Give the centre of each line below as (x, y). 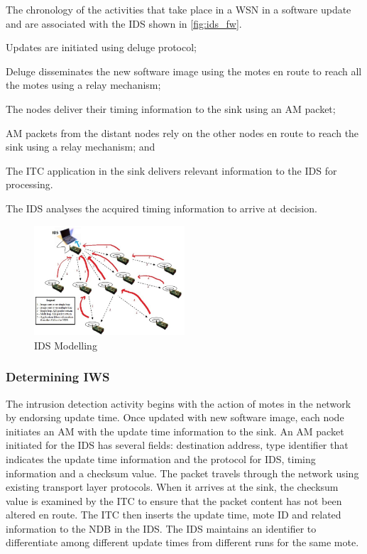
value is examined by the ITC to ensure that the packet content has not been (174, 500)
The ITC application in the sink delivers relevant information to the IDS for (171, 170)
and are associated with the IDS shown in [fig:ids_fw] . (124, 23)
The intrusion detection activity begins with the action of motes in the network (179, 403)
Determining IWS (58, 377)
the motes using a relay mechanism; (83, 85)
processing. (29, 184)
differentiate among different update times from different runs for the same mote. (182, 542)
